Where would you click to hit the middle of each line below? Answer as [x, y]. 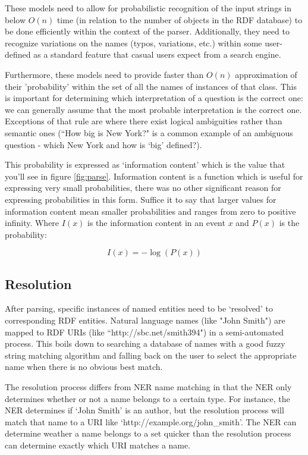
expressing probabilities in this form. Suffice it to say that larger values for [141, 199]
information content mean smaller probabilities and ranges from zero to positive [150, 211]
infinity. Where [32, 223]
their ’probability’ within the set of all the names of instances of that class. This [151, 86]
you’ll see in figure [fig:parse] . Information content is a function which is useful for [154, 176]
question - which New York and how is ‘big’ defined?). [103, 144]
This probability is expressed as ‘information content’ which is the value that [145, 164]
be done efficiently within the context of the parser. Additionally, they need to [147, 31]
